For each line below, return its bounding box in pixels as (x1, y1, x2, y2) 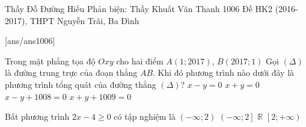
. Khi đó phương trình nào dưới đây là (153, 66, 295, 79)
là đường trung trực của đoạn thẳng (5, 66, 138, 79)
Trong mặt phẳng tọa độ (5, 54, 96, 67)
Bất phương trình (5, 110, 70, 123)
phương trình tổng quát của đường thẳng (5, 78, 156, 90)
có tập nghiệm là (114, 110, 176, 123)
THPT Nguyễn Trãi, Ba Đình (29, 14, 139, 26)
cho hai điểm (116, 54, 164, 67)
